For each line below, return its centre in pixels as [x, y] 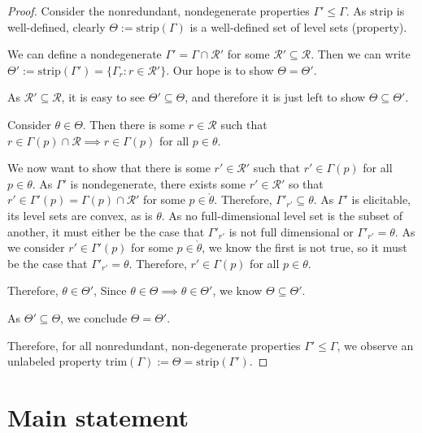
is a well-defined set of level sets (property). [298, 26]
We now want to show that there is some [109, 168]
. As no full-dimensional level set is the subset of [282, 215]
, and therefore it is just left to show [275, 97]
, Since [110, 290]
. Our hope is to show [220, 69]
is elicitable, [381, 199]
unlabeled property [55, 361]
